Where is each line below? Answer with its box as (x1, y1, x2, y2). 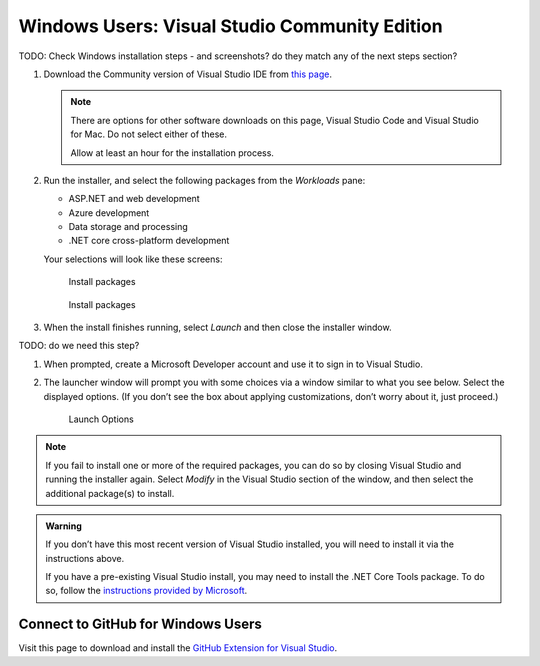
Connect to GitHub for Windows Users (18, 616, 262, 633)
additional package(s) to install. (45, 487, 175, 499)
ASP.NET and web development (68, 193, 200, 205)
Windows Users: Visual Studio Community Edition (18, 15, 444, 37)
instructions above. (45, 552, 125, 564)
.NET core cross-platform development (68, 235, 230, 247)
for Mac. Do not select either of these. (70, 128, 227, 140)
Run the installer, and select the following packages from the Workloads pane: (43, 174, 366, 186)
